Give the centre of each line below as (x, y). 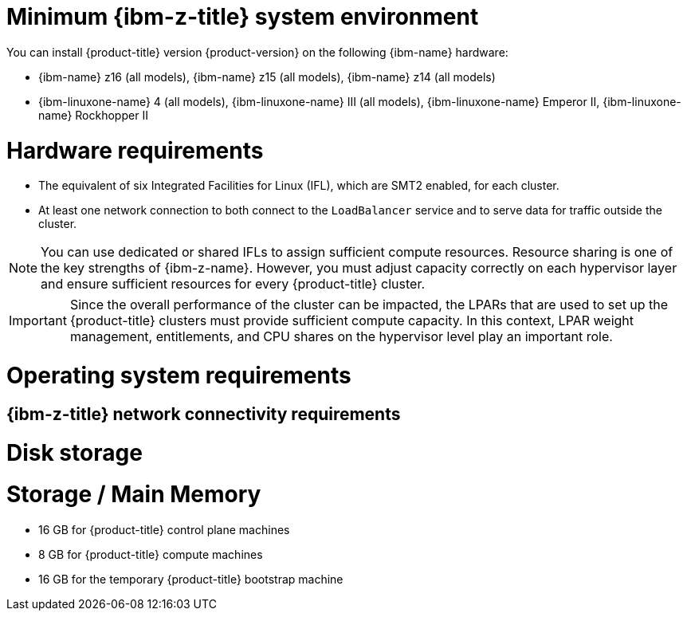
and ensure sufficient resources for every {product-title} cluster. (233, 284)
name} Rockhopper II (93, 115)
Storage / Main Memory (134, 495)
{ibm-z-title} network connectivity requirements (204, 414)
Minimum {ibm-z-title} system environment (243, 17)
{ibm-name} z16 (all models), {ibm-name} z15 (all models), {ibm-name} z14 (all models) (267, 77)
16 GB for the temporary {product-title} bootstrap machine (191, 579)
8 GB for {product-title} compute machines (151, 554)
